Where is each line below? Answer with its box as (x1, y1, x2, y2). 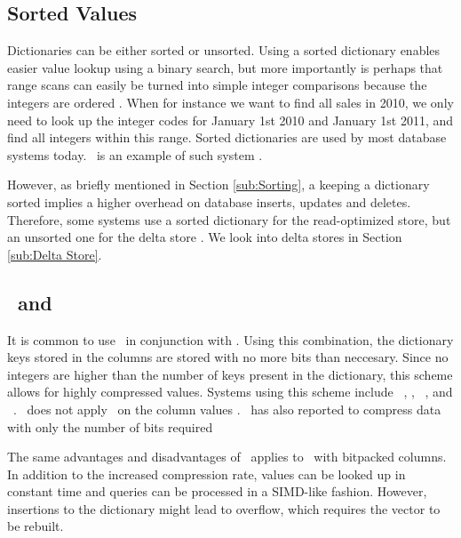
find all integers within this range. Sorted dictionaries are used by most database (7, 128, 447, 147)
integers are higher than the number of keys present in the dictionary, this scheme (7, 365, 453, 383)
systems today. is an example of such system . (7, 145, 263, 164)
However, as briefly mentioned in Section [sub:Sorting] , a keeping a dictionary (7, 175, 430, 194)
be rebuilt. (7, 517, 64, 535)
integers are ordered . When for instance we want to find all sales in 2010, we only (7, 92, 454, 111)
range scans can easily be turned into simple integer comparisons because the (7, 76, 427, 94)
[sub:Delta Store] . (7, 245, 102, 263)
